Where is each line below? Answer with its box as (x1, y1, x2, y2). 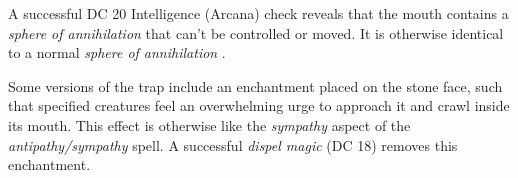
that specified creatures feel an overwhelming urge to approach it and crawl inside (8, 95, 510, 116)
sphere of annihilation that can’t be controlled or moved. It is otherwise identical (8, 22, 504, 43)
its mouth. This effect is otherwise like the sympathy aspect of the (8, 114, 411, 135)
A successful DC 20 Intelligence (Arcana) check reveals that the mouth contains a (8, 3, 509, 23)
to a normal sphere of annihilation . (8, 42, 226, 63)
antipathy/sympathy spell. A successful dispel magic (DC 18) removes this (8, 134, 458, 155)
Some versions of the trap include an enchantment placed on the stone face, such (8, 75, 503, 96)
